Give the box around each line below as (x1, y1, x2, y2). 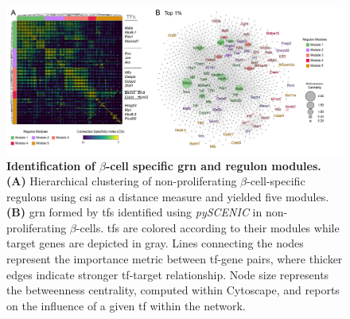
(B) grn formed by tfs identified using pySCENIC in (6, 204, 262, 220)
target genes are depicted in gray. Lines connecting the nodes (6, 235, 304, 251)
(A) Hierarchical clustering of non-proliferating (6, 173, 237, 189)
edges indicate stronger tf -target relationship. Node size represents (6, 266, 329, 282)
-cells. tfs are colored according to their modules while (76, 219, 340, 235)
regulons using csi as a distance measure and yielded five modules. (6, 188, 329, 204)
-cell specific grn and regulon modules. (105, 157, 321, 173)
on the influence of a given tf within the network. (6, 297, 246, 313)
